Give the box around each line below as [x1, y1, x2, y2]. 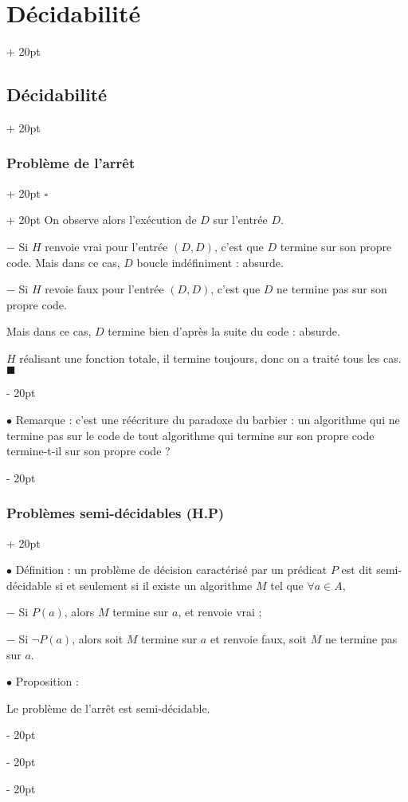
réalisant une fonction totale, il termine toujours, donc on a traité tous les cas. [19, 349, 402, 366]
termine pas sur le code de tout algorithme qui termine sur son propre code [6, 427, 375, 443]
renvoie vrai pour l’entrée [45, 238, 168, 254]
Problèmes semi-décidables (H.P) [6, 503, 225, 523]
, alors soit [72, 631, 124, 647]
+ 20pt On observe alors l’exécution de [6, 211, 197, 228]
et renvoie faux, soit [210, 631, 307, 647]
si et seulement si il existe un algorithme [55, 576, 253, 593]
